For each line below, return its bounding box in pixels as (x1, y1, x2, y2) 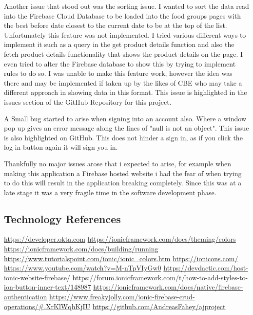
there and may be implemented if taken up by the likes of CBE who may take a (4, 77, 242, 88)
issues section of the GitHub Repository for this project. (4, 96, 172, 107)
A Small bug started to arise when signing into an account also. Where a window (4, 113, 247, 123)
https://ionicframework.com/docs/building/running (4, 244, 158, 254)
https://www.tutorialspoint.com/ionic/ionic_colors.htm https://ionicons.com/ (4, 253, 238, 263)
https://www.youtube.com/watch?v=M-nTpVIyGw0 (4, 263, 161, 273)
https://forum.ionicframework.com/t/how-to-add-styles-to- (72, 272, 248, 282)
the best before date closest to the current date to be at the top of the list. (4, 20, 227, 30)
